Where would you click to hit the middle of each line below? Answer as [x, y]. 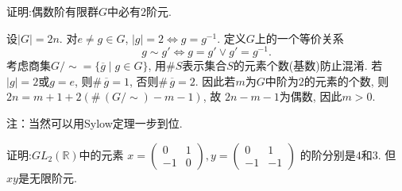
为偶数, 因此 [311, 96]
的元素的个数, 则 [346, 80]
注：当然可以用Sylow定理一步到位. [95, 123]
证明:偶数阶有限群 [52, 11]
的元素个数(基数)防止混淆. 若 [308, 65]
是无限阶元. [47, 177]
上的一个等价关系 [299, 38]
